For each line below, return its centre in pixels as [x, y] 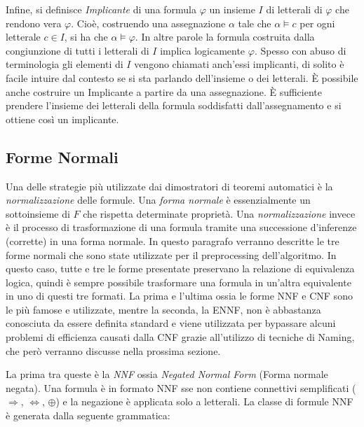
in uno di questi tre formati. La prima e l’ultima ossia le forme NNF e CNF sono [179, 296]
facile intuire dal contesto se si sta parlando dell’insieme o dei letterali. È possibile [182, 77]
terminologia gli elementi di [65, 64]
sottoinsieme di [38, 213]
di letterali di [294, 9]
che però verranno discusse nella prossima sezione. [113, 350]
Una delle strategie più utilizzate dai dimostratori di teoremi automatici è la [169, 186]
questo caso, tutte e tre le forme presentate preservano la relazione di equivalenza [180, 268]
